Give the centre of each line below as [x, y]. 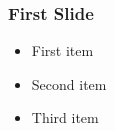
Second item [69, 83]
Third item [65, 117]
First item [62, 50]
